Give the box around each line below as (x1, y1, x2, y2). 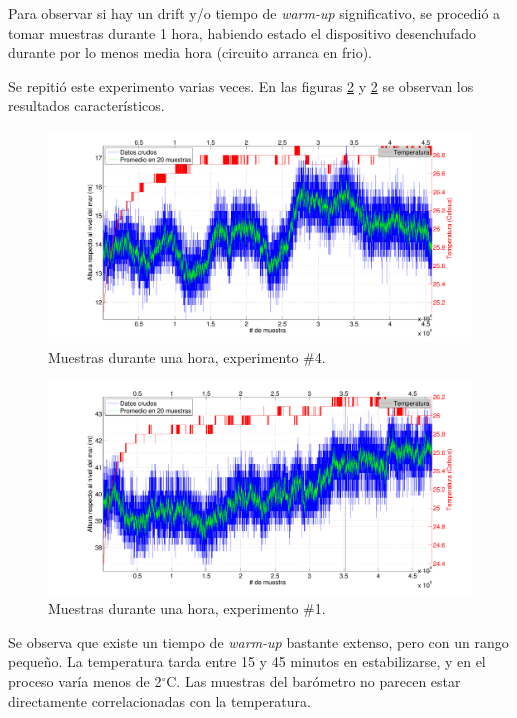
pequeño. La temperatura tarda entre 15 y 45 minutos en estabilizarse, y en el (8, 651, 486, 672)
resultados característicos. (8, 95, 165, 116)
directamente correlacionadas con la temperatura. (8, 690, 311, 711)
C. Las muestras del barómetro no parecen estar (166, 671, 461, 691)
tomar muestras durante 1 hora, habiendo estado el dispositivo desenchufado (8, 22, 477, 43)
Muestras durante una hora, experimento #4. (48, 346, 326, 367)
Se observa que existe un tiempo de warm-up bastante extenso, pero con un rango (8, 631, 509, 652)
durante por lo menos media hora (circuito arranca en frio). (8, 42, 372, 63)
